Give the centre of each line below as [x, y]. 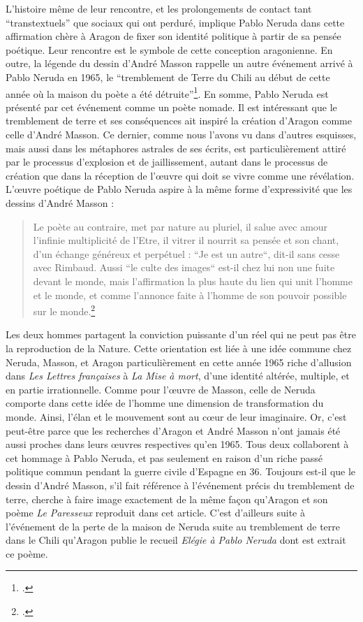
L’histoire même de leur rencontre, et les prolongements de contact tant [159, 8]
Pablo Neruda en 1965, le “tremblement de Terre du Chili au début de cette [168, 77]
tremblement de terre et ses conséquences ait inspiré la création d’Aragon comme [179, 121]
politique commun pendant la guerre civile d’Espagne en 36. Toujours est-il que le [181, 471]
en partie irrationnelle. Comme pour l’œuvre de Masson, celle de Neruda [161, 389]
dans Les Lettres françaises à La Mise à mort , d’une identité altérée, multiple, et [178, 376]
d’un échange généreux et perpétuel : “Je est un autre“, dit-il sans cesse [186, 253]
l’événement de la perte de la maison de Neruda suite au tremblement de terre [173, 526]
